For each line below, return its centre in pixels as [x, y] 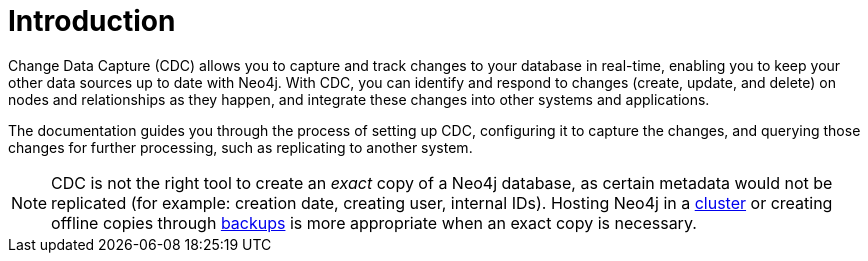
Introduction [92, 21]
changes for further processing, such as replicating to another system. [240, 147]
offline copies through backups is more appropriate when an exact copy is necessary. [374, 222]
